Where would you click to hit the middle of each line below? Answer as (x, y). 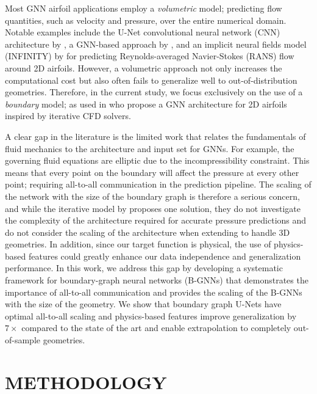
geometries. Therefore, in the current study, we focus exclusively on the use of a (154, 92)
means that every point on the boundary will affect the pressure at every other (152, 172)
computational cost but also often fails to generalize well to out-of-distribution (151, 80)
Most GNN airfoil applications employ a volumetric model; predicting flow (144, 8)
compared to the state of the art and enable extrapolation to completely (156, 328)
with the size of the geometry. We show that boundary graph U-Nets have (143, 304)
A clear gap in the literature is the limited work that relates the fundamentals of (155, 136)
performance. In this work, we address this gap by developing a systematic (144, 268)
